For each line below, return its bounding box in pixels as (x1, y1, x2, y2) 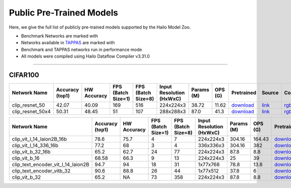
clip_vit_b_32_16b (12, 148, 51, 155)
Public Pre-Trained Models (9, 7, 118, 18)
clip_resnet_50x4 (12, 108, 51, 115)
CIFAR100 (9, 71, 39, 79)
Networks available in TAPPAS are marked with (21, 40, 115, 46)
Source (261, 90, 279, 96)
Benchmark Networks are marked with (21, 33, 98, 39)
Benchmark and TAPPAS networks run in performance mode (21, 47, 143, 52)
